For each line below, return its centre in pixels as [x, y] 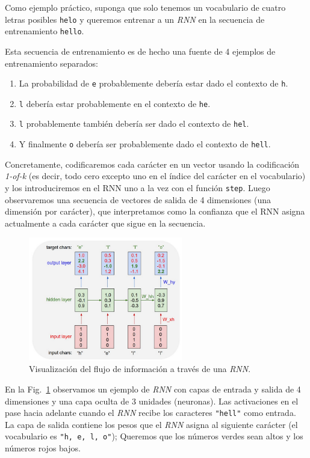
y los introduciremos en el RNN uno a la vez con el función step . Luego [138, 187]
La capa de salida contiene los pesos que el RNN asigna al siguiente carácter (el [151, 424]
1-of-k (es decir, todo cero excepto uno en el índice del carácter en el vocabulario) [155, 176]
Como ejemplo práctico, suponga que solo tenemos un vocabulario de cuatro [145, 7]
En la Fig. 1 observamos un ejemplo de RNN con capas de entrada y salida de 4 [153, 389]
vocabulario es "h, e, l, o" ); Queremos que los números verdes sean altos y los [154, 436]
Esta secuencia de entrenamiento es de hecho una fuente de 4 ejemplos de [140, 51]
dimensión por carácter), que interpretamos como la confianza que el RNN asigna [155, 211]
